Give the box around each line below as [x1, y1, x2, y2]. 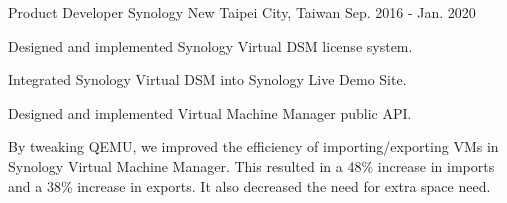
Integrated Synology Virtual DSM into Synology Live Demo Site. [8, 69, 407, 90]
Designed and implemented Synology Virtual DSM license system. [8, 35, 413, 56]
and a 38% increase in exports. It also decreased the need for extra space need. [8, 175, 491, 196]
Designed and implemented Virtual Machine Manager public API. [8, 102, 412, 123]
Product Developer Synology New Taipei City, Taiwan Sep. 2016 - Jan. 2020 [8, 2, 476, 22]
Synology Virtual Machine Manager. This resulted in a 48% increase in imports [8, 155, 495, 176]
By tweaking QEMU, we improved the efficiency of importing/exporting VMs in [8, 136, 499, 157]
